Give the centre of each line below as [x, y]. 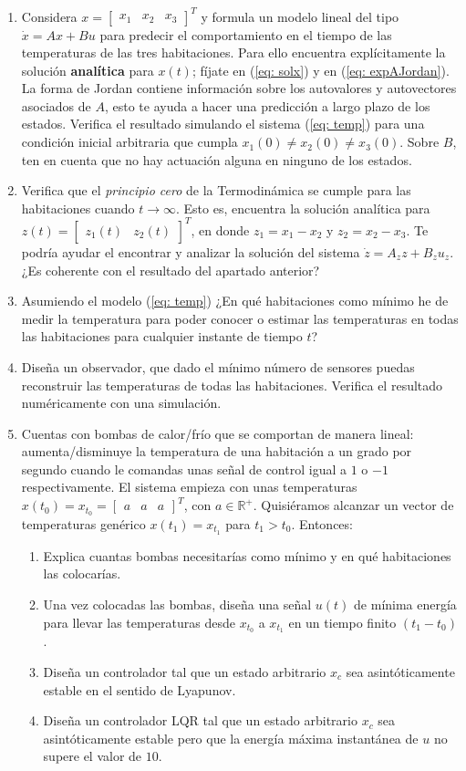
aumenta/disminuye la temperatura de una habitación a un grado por [217, 451]
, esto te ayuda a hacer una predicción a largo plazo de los [267, 105]
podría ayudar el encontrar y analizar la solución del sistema [191, 251]
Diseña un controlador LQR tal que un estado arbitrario [200, 720]
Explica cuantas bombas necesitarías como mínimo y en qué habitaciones [247, 555]
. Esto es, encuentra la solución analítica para [303, 208]
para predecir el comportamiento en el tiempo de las [246, 34]
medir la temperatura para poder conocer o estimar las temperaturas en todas [240, 318]
